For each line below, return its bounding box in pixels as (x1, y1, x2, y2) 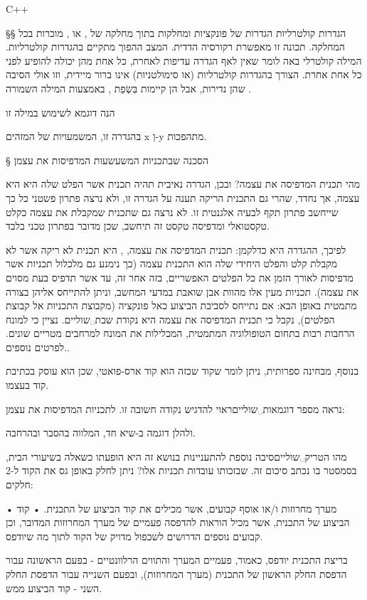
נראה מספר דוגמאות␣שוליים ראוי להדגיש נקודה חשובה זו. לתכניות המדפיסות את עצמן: (6, 401, 345, 416)
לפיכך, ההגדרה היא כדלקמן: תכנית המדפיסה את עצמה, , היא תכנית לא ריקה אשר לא (6, 242, 346, 257)
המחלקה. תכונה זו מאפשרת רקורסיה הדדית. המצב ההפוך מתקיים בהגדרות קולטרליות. (6, 39, 345, 54)
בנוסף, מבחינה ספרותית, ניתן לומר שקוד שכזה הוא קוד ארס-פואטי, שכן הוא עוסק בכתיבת (6, 363, 359, 378)
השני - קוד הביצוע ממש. (6, 580, 102, 595)
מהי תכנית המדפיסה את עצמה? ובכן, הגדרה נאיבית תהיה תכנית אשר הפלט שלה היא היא (6, 176, 361, 191)
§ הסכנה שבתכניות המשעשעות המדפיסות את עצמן (6, 152, 208, 167)
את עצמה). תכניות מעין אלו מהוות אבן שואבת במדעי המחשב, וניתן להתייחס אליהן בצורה (6, 284, 359, 299)
